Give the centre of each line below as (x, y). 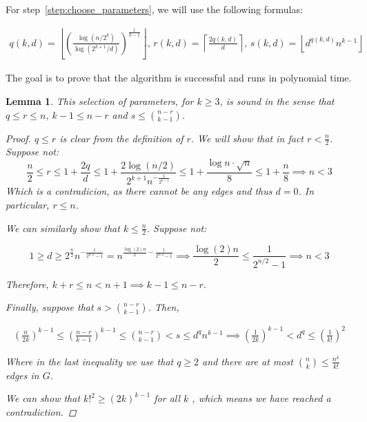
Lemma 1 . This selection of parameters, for (100, 100)
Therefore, (27, 284)
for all (167, 398)
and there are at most (248, 361)
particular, (28, 204)
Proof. (18, 138)
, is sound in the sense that (277, 100)
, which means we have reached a (261, 398)
